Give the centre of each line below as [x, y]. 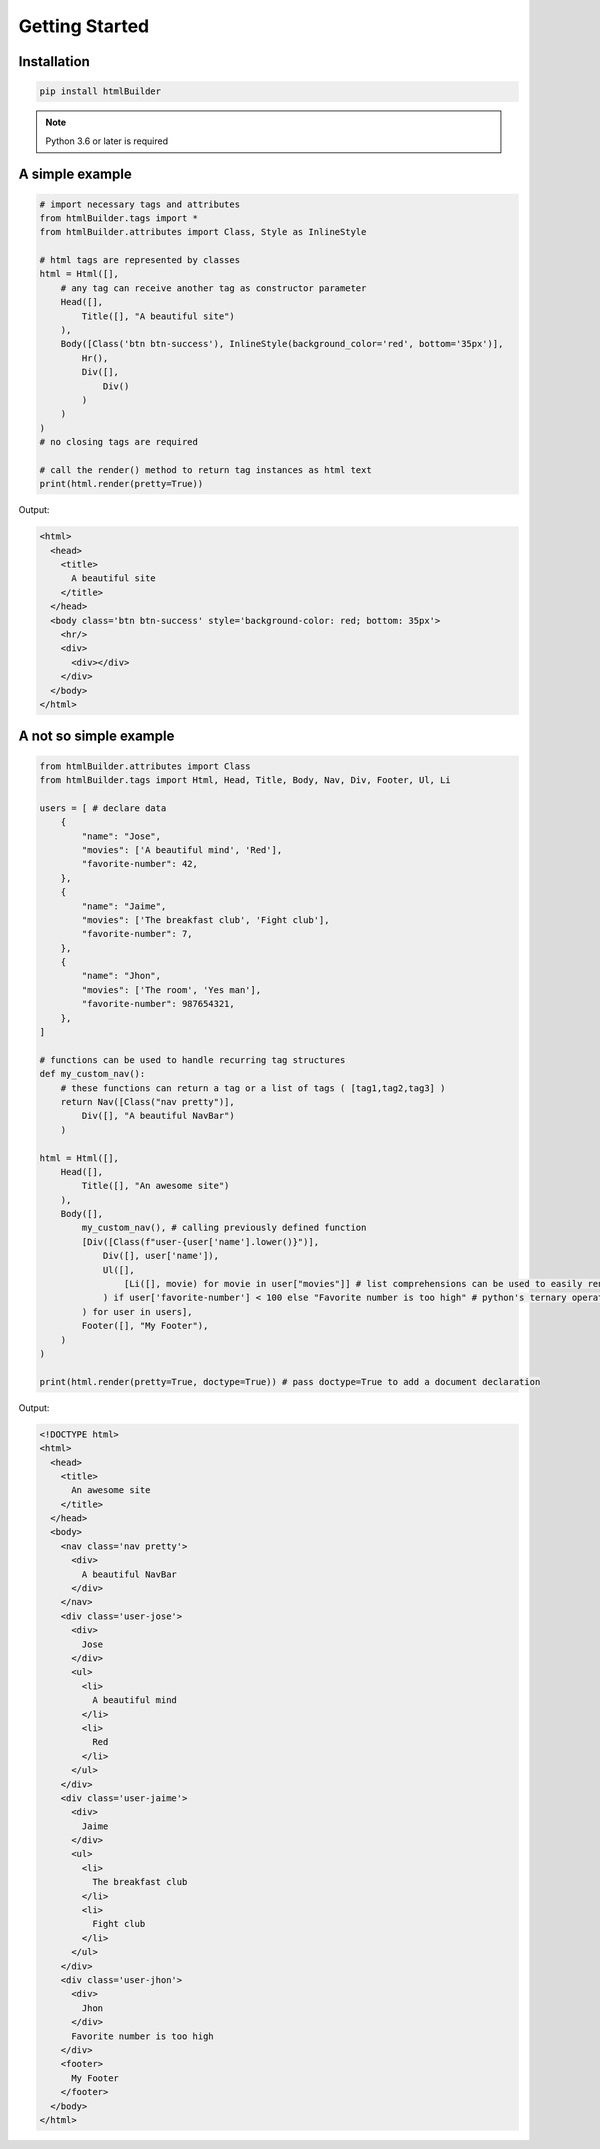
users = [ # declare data [103, 808]
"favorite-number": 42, [140, 864]
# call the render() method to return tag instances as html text [205, 469]
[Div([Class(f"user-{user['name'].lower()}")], [200, 1241]
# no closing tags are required [119, 442]
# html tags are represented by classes [139, 260]
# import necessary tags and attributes [139, 204]
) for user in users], [137, 1311]
